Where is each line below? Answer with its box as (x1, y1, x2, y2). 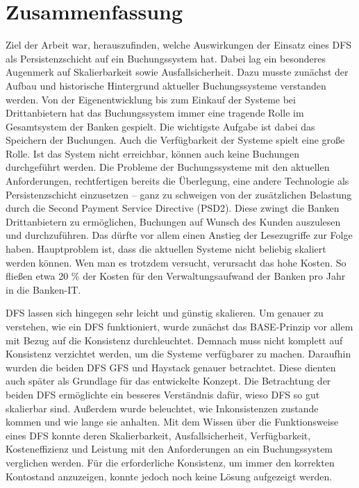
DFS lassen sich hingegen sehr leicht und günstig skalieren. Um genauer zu (6, 305, 324, 320)
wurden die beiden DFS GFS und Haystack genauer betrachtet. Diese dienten (6, 360, 336, 374)
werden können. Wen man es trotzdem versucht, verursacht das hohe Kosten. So (6, 255, 347, 269)
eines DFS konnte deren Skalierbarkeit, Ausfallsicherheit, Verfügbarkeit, (6, 428, 311, 442)
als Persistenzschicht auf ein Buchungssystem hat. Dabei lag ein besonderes (6, 51, 326, 65)
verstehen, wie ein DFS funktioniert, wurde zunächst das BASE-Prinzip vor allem (6, 319, 353, 333)
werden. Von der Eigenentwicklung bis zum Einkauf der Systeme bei (6, 92, 296, 106)
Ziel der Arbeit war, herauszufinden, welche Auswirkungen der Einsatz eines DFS (6, 37, 352, 52)
